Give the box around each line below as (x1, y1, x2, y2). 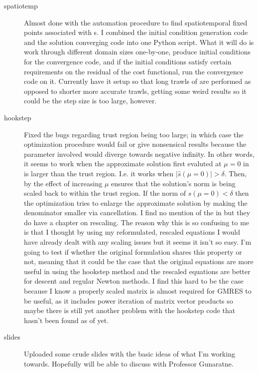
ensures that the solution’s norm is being (111, 178, 236, 188)
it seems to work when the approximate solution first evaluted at (24, 158, 222, 169)
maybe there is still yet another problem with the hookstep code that (24, 305, 236, 316)
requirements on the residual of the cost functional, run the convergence (24, 66, 244, 76)
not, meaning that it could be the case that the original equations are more (24, 256, 254, 267)
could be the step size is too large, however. (24, 95, 157, 106)
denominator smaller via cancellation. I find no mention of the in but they (24, 207, 251, 218)
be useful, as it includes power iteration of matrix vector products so (24, 295, 233, 306)
